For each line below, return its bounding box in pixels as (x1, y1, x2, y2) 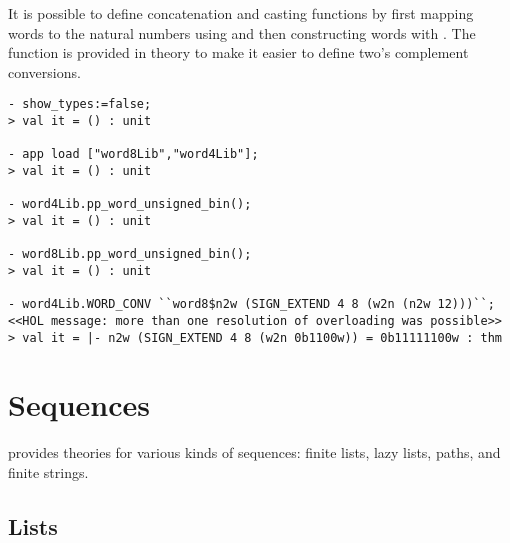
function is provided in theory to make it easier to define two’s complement (8, 42, 469, 63)
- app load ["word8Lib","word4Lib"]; (8, 147, 259, 162)
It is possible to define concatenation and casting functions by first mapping (8, 3, 474, 23)
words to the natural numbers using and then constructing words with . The (8, 22, 476, 43)
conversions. (8, 61, 81, 82)
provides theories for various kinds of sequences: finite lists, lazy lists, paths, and (8, 442, 501, 463)
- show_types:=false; (8, 97, 152, 112)
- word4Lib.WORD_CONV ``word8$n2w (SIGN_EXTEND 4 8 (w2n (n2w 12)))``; (8, 297, 495, 312)
